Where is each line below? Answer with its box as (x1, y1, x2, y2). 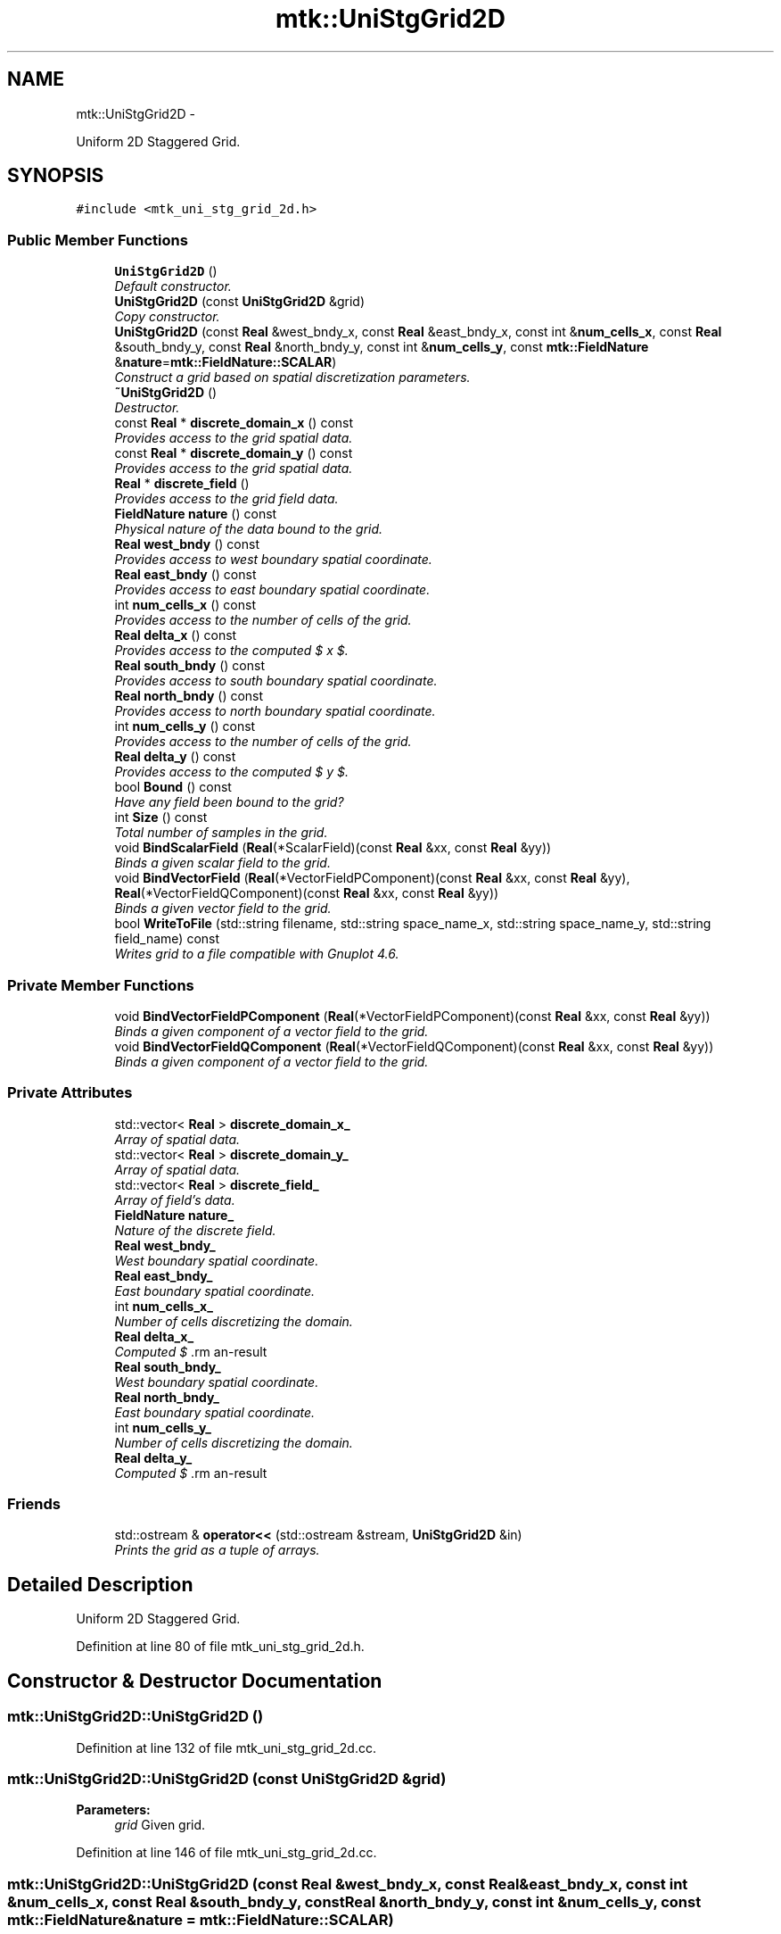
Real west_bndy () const (114, 536, 259, 552)
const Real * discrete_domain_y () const (114, 445, 353, 461)
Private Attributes (7, 1083, 133, 1102)
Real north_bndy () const (114, 688, 264, 704)
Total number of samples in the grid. (114, 825, 328, 841)
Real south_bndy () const (114, 658, 265, 674)
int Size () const (114, 809, 208, 826)
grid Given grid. (114, 1817, 206, 1833)
